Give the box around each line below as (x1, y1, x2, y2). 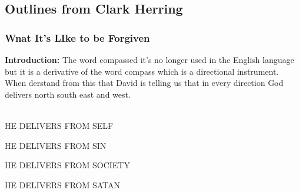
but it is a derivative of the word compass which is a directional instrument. (5, 65, 279, 77)
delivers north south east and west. (5, 88, 131, 100)
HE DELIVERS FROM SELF (5, 119, 114, 131)
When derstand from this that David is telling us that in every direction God (5, 76, 284, 89)
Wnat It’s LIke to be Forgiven (5, 30, 150, 45)
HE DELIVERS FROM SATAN (5, 178, 121, 191)
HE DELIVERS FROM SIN (5, 139, 107, 151)
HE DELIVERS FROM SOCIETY (5, 159, 130, 171)
